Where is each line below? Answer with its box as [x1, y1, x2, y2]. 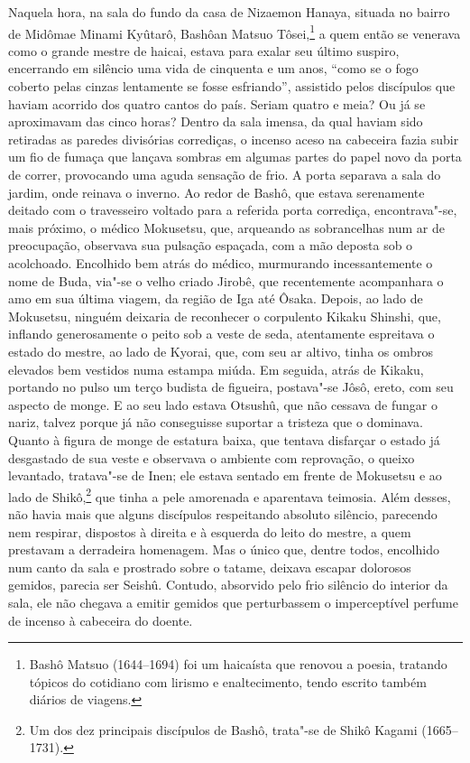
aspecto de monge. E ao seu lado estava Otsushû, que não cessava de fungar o [8, 395, 438, 414]
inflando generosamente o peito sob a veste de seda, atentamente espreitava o [8, 324, 435, 343]
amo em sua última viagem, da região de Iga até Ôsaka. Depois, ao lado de [8, 289, 423, 308]
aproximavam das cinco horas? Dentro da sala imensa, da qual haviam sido [8, 112, 423, 131]
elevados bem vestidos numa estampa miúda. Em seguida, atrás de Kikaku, [8, 359, 424, 378]
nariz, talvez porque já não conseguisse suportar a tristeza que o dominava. [8, 413, 423, 432]
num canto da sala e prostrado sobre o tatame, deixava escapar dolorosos [8, 557, 411, 576]
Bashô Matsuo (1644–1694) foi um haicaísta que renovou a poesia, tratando [29, 655, 447, 674]
